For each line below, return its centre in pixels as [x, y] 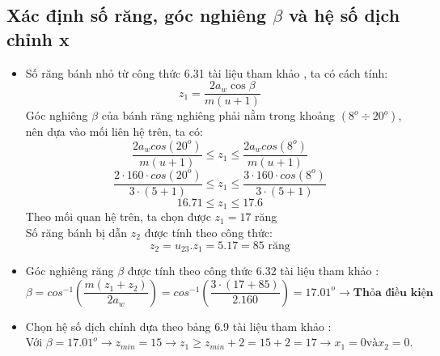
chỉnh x [38, 38]
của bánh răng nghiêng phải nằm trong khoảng [218, 115]
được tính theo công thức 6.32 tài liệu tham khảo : [253, 270]
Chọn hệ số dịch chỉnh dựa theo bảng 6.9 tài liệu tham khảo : [178, 326]
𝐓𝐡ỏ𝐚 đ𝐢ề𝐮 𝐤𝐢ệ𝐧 [393, 292]
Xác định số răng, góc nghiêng [137, 15]
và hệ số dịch [345, 15]
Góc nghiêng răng [70, 270]
